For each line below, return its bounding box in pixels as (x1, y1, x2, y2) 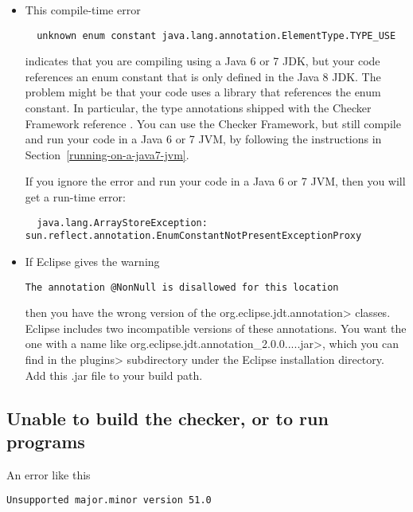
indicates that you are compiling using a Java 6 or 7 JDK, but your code (25, 53, 380, 69)
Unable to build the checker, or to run (6, 405, 329, 430)
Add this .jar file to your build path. (25, 366, 203, 383)
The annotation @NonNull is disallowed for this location (25, 281, 339, 293)
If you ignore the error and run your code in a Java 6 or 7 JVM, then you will (25, 173, 406, 190)
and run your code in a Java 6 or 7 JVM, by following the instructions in (25, 131, 382, 147)
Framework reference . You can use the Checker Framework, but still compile (25, 115, 401, 131)
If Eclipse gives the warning (25, 252, 160, 269)
